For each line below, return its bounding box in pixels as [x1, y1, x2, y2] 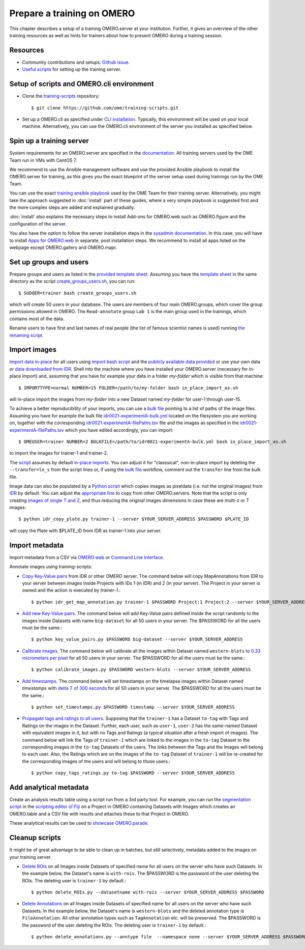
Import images [9, 345, 57, 354]
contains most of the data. [9, 316, 65, 322]
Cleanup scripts [9, 833, 61, 842]
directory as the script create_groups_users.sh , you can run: [9, 278, 136, 285]
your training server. [9, 854, 52, 860]
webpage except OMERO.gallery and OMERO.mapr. [9, 244, 117, 250]
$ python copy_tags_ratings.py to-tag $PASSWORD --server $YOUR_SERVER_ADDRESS [31, 770, 235, 776]
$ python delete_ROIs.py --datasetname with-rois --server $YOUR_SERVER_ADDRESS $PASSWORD [31, 889, 264, 896]
